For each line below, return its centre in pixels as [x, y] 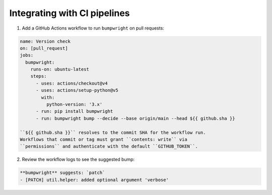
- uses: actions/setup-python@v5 [77, 90]
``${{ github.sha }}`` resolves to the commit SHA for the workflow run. [113, 132]
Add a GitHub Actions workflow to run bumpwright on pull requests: [93, 28]
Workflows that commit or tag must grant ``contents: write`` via [104, 140]
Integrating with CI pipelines [70, 13]
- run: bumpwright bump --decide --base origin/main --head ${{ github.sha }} [135, 118]
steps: [39, 76]
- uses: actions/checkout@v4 [72, 83]
